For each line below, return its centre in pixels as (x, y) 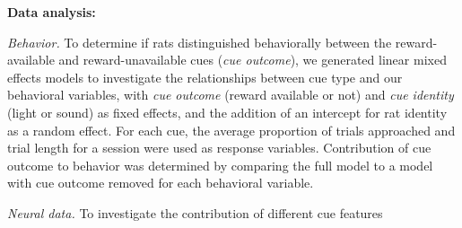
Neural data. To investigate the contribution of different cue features (195, 212)
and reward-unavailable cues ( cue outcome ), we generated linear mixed (253, 60)
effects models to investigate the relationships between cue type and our (205, 77)
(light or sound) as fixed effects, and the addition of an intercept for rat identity (227, 112)
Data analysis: (52, 12)
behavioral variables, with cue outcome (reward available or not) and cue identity (231, 95)
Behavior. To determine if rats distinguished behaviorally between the (200, 42)
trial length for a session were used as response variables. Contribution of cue (219, 148)
